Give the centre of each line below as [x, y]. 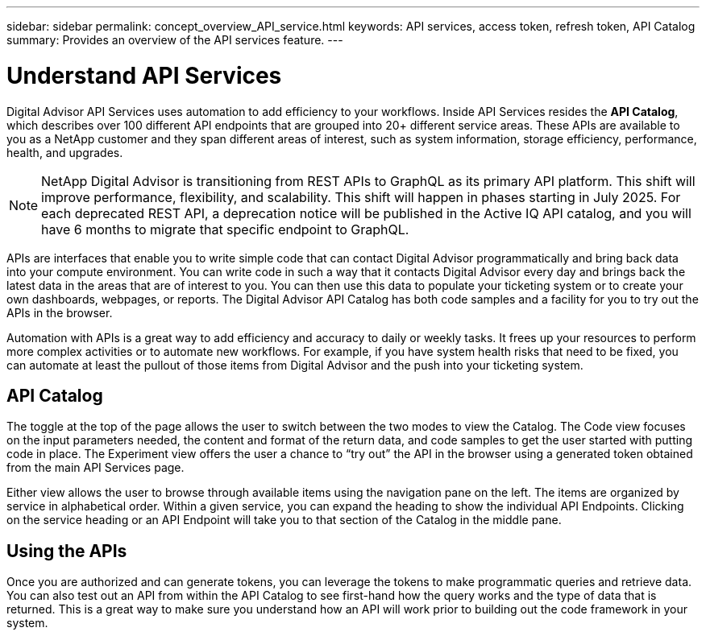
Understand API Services [144, 75]
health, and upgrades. [65, 152]
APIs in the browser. [60, 312]
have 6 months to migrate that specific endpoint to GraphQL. [225, 229]
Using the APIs [67, 551]
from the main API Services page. [96, 468]
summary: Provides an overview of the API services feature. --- [175, 40]
